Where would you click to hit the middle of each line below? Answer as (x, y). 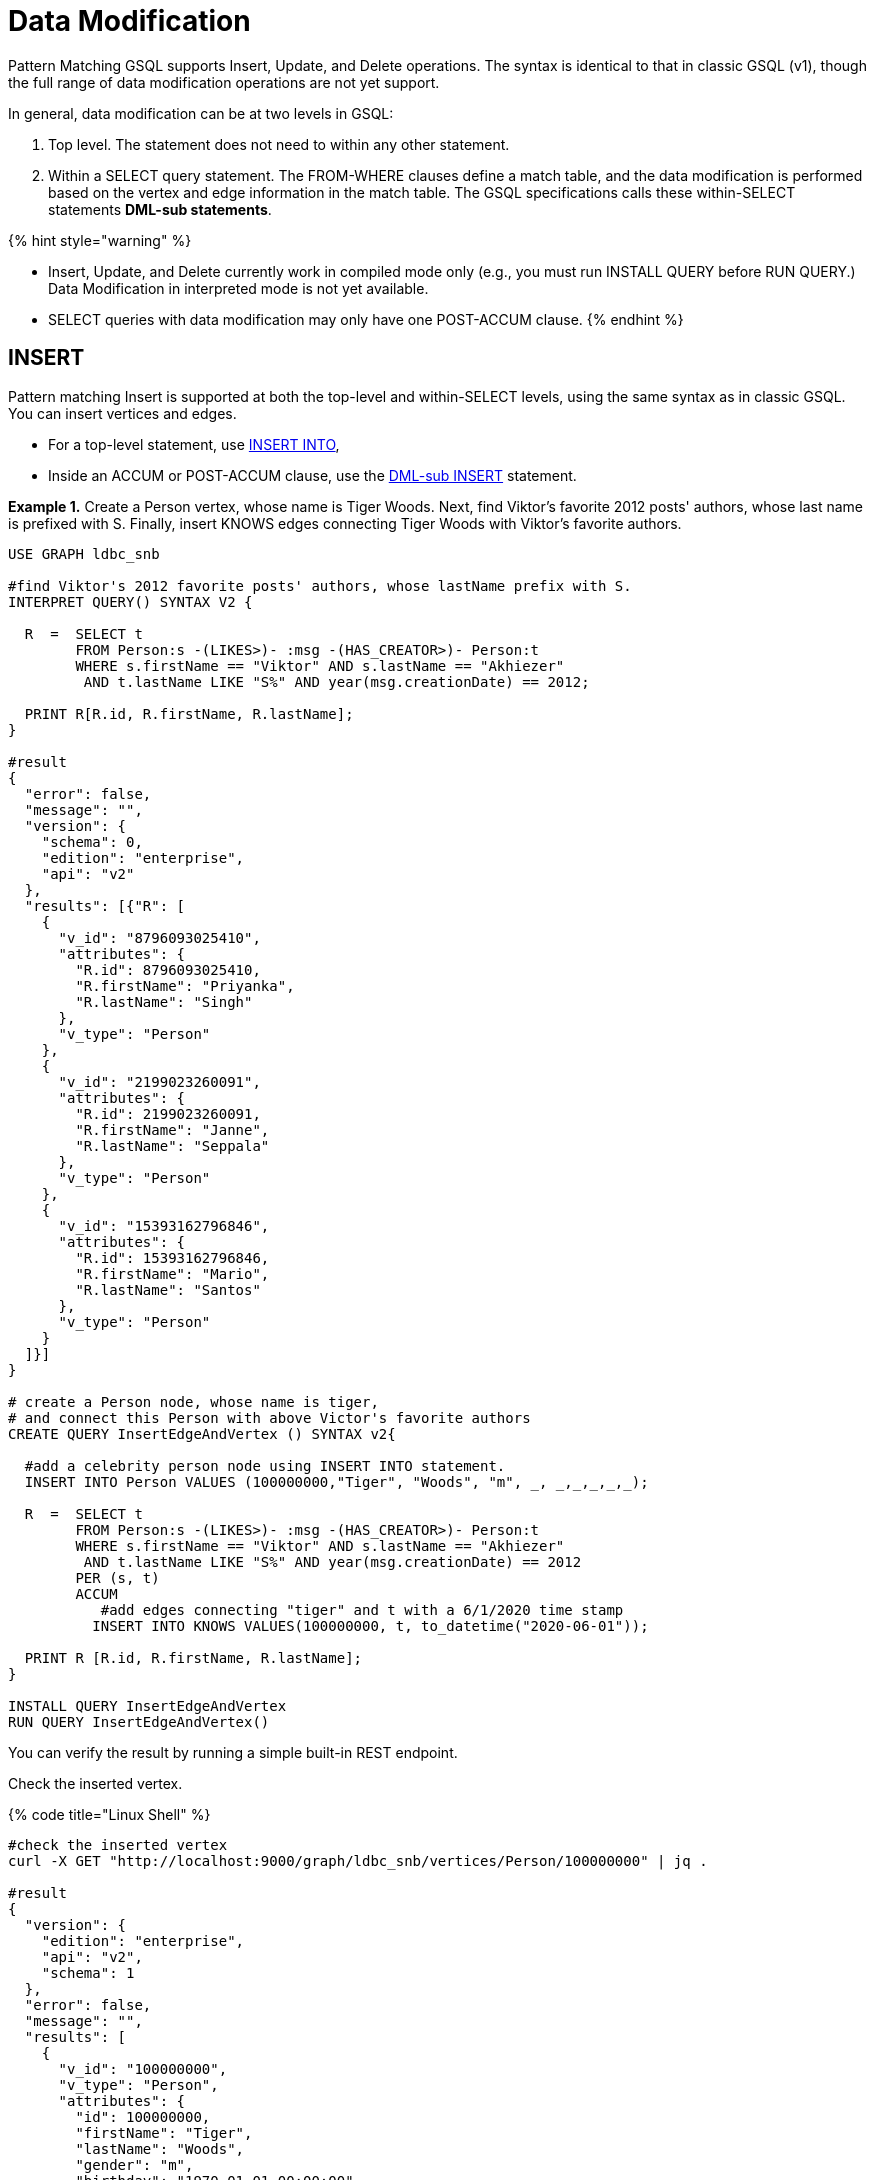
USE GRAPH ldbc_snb (84, 553)
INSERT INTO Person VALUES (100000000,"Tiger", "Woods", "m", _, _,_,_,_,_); (336, 1481)
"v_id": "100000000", (143, 2068)
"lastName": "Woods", (160, 2148)
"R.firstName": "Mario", (172, 1273)
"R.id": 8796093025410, (168, 969)
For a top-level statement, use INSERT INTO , (194, 444)
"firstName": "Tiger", (164, 2132)
